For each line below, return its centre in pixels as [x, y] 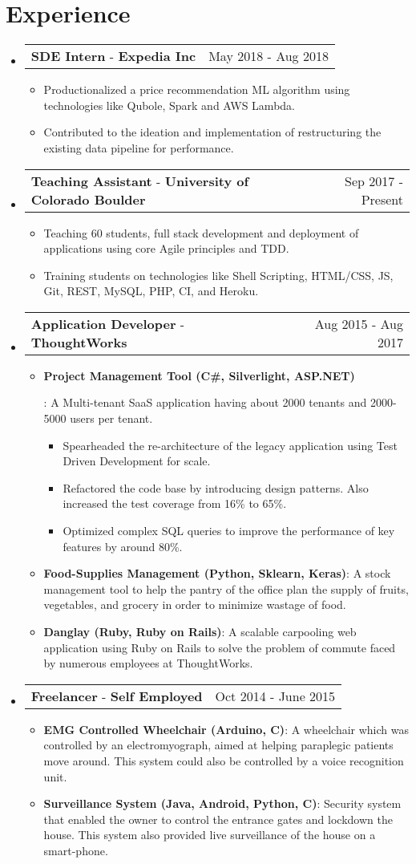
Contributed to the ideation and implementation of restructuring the [212, 132]
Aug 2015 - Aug [359, 323]
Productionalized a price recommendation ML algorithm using [197, 89]
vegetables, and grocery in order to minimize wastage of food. [195, 604]
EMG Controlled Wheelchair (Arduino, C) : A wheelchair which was [226, 729]
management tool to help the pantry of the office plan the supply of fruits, [226, 588]
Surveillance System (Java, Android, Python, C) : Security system [222, 803]
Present [382, 199]
